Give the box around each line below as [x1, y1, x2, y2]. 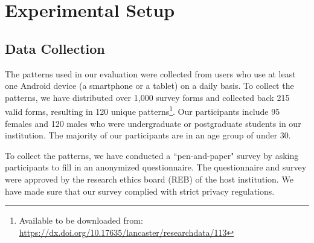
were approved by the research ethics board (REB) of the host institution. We [5, 172, 293, 185]
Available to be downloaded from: [19, 214, 143, 227]
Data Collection [5, 39, 105, 57]
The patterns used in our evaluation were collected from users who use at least [5, 67, 296, 80]
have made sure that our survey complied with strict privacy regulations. [5, 184, 275, 197]
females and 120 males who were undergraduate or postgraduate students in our [5, 117, 301, 129]
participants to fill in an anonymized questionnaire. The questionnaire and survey [5, 161, 307, 173]
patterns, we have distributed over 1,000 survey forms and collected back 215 [5, 91, 290, 103]
